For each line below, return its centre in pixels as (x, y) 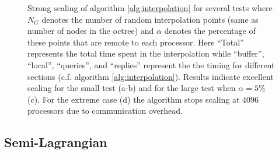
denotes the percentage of (210, 31)
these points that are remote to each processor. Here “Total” (136, 42)
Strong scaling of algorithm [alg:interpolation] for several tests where (150, 8)
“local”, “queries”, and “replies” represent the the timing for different (151, 64)
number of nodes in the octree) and (91, 31)
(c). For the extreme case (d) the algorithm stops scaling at (134, 99)
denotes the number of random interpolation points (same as (150, 19)
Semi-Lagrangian (56, 142)
